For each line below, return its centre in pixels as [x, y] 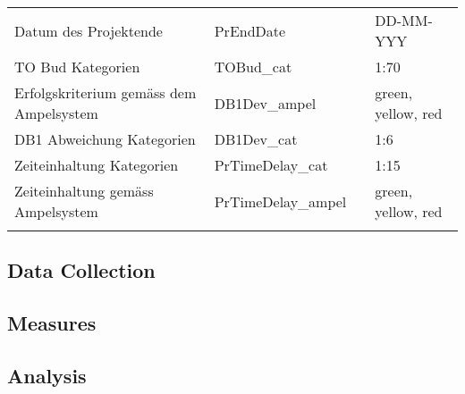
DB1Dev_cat [256, 139]
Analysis [47, 375]
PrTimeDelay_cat [271, 165]
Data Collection [81, 270]
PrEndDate [250, 30]
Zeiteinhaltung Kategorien [97, 165]
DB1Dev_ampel [265, 103]
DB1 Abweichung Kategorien [105, 139]
